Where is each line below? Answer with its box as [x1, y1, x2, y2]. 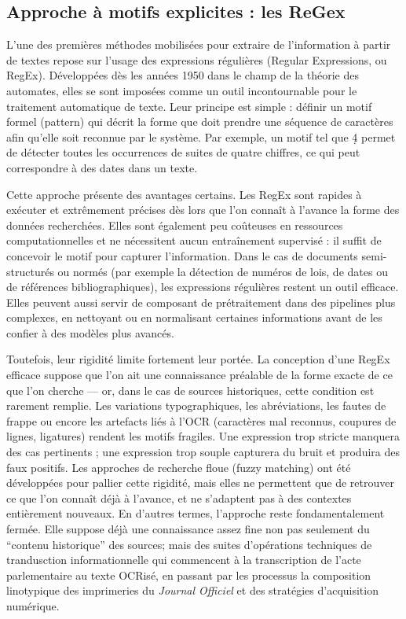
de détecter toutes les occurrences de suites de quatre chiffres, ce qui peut [6, 144, 360, 160]
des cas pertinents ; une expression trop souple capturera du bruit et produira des [6, 444, 400, 460]
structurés [6, 263, 54, 279]
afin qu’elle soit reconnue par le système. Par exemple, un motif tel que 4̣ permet [6, 128, 396, 145]
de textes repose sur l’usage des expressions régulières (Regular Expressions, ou [6, 51, 387, 68]
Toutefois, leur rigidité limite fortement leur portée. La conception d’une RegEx [6, 351, 390, 367]
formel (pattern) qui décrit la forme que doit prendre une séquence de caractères [6, 113, 393, 130]
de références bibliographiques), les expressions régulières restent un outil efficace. [6, 278, 399, 295]
